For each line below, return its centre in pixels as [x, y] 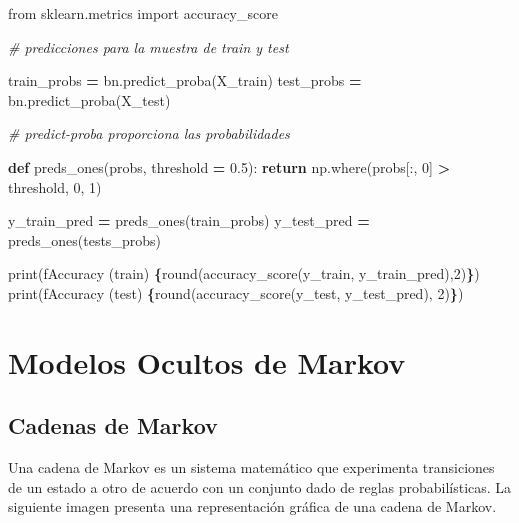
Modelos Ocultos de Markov [207, 361]
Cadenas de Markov [113, 425]
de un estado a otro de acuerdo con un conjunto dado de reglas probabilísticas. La [260, 486]
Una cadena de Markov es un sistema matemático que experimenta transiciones [251, 467]
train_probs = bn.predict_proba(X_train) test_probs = [185, 80]
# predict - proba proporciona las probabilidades [149, 133]
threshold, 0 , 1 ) [55, 186]
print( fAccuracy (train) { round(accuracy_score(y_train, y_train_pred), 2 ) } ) [244, 273]
